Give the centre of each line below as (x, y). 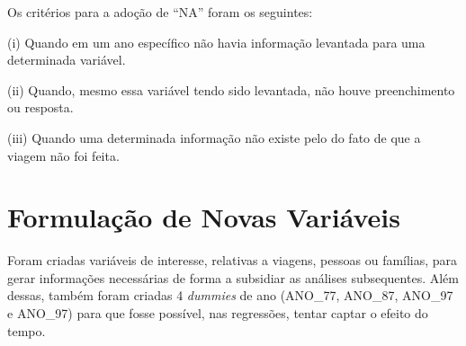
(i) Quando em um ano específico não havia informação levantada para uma (216, 42)
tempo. (27, 330)
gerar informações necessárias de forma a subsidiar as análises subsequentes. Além (233, 277)
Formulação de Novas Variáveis (204, 217)
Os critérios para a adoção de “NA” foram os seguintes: (160, 12)
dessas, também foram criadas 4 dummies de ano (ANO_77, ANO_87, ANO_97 (230, 295)
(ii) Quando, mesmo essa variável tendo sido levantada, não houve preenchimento (231, 89)
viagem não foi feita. (63, 155)
